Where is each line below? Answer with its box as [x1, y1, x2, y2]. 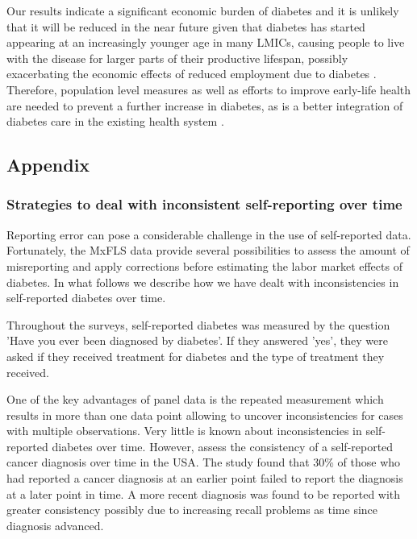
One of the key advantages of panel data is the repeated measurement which [6, 391, 384, 408]
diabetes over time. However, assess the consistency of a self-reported [52, 437, 394, 454]
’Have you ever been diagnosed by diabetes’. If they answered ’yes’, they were [6, 332, 388, 349]
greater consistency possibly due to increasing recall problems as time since [6, 501, 378, 518]
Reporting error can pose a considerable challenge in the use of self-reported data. [6, 226, 411, 243]
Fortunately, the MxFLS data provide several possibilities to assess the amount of [6, 242, 410, 259]
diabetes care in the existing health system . [6, 113, 224, 130]
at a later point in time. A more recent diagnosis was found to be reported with [6, 485, 401, 502]
